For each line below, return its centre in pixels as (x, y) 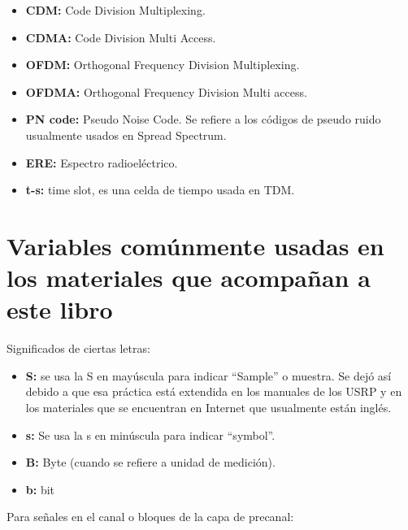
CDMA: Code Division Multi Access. (121, 37)
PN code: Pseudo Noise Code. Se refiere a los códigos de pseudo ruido (203, 119)
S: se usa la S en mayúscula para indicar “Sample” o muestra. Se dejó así (208, 375)
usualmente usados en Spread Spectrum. (126, 135)
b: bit (40, 489)
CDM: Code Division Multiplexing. (115, 10)
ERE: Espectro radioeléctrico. (102, 162)
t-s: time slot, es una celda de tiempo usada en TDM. (160, 190)
